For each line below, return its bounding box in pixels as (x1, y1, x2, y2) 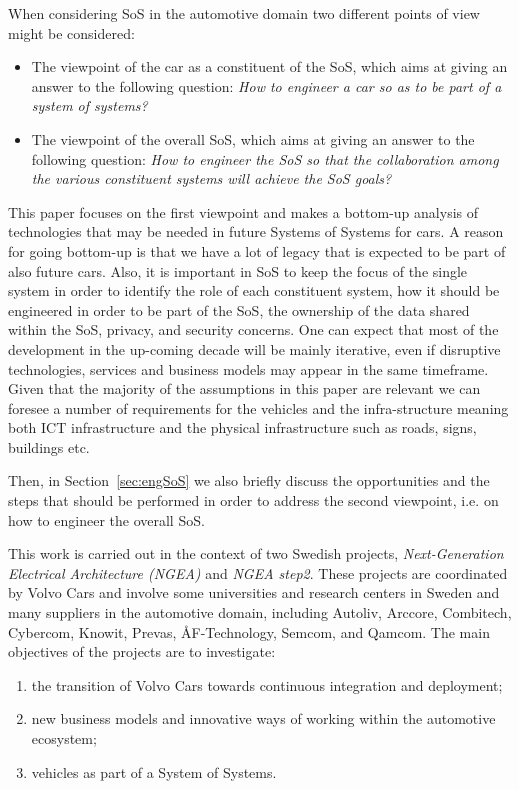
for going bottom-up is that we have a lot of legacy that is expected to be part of (8, 240, 506, 261)
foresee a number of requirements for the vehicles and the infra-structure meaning (8, 397, 509, 418)
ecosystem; (31, 728, 97, 748)
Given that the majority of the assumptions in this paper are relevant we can (8, 378, 481, 399)
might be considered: (8, 22, 135, 43)
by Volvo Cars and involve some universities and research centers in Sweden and (8, 582, 500, 603)
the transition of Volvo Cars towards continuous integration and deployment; (31, 674, 503, 695)
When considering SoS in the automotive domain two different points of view (8, 3, 480, 23)
